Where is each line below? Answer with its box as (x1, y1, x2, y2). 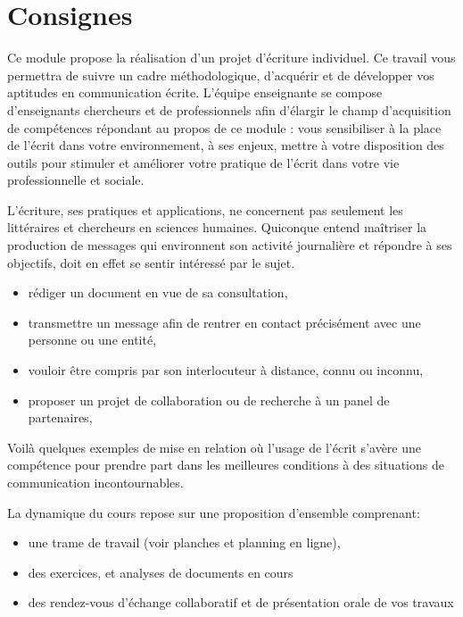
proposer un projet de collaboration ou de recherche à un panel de (28, 390, 390, 409)
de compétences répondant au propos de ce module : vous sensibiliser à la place (7, 118, 442, 137)
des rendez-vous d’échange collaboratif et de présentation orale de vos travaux (28, 593, 454, 612)
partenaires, (28, 408, 93, 427)
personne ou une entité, (28, 330, 157, 349)
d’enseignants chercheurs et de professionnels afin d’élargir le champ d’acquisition (7, 100, 451, 119)
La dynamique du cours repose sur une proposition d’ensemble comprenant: (7, 503, 420, 521)
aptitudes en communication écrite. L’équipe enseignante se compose (7, 83, 383, 102)
